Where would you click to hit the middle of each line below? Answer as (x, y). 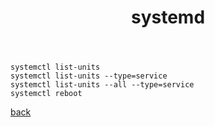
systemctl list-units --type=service (89, 76)
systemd (168, 17)
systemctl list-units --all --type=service (102, 85)
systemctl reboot (46, 94)
